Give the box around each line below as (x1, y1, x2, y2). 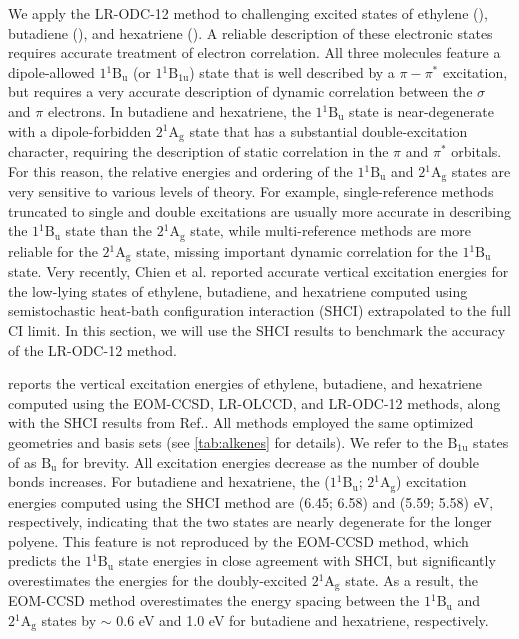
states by (41, 609, 97, 630)
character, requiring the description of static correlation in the (8, 141, 389, 162)
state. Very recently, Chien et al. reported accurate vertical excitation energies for (8, 261, 509, 282)
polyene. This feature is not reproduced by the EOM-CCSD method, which (8, 530, 469, 551)
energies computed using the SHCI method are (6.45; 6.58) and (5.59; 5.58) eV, (8, 491, 494, 512)
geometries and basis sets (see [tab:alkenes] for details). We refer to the (8, 431, 443, 452)
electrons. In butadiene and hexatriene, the (47, 100, 311, 121)
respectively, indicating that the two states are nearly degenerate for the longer (8, 511, 492, 532)
